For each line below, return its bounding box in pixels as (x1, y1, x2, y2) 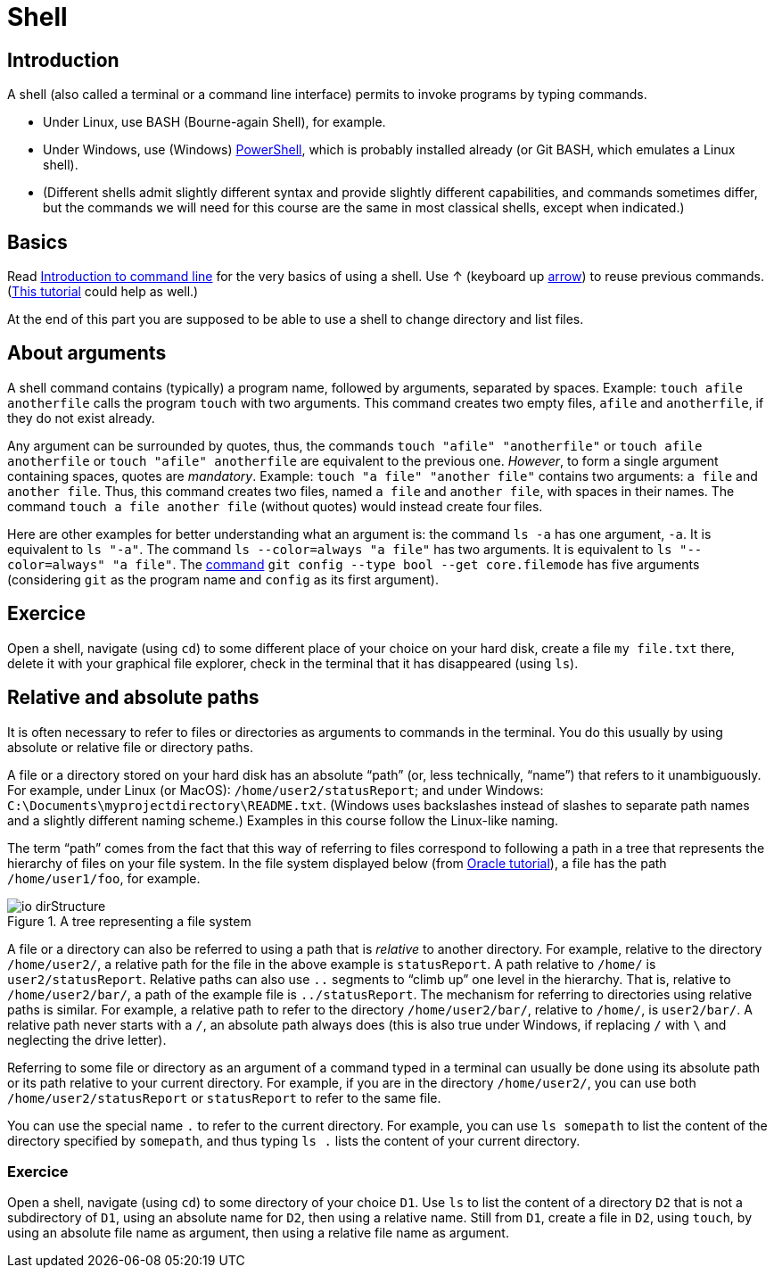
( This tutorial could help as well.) (7, 284, 199, 300)
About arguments (7, 342, 167, 365)
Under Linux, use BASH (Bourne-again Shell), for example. (43, 114, 386, 130)
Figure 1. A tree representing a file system (7, 913, 251, 929)
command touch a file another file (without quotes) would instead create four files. (7, 498, 543, 514)
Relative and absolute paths (7, 686, 259, 709)
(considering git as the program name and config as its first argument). (7, 571, 439, 587)
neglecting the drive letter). (7, 1031, 167, 1047)
